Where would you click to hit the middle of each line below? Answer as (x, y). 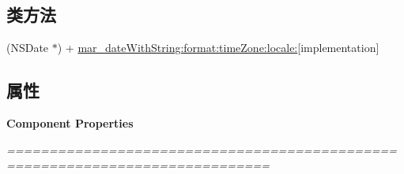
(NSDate (28, 48)
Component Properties (70, 123)
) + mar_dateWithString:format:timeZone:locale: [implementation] (218, 48)
